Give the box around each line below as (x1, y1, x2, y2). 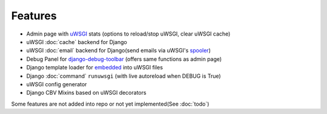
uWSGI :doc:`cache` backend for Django (26, 38, 127, 45)
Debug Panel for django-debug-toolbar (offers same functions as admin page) (26, 55, 222, 63)
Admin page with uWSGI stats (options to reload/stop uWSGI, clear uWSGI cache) (26, 30, 231, 37)
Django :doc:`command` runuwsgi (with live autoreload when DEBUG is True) (26, 72, 221, 80)
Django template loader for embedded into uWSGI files (26, 64, 163, 71)
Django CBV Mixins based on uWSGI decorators (26, 89, 147, 97)
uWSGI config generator (26, 80, 87, 87)
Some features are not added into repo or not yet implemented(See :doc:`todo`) (11, 100, 210, 107)
